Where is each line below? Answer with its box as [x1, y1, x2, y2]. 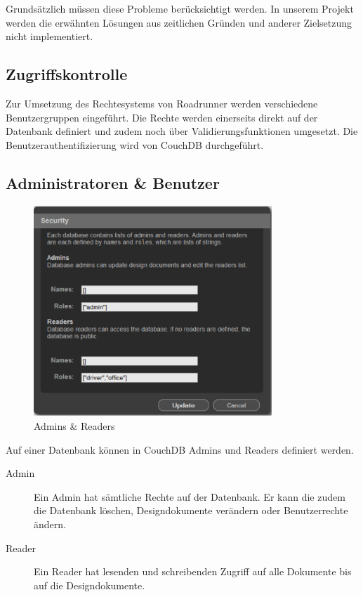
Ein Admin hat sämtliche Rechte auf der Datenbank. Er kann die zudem [34, 489, 345, 504]
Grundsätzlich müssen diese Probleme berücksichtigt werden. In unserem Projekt [6, 1, 354, 15]
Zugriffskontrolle [6, 63, 128, 85]
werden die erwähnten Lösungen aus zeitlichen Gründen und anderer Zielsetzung [6, 15, 352, 29]
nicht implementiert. [6, 29, 93, 44]
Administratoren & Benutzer [6, 171, 220, 193]
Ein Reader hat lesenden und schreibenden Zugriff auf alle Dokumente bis [34, 564, 352, 579]
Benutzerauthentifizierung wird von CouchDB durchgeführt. [6, 137, 264, 152]
